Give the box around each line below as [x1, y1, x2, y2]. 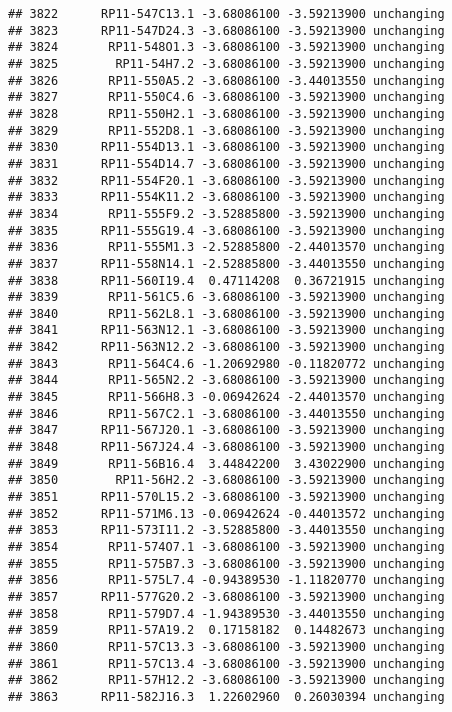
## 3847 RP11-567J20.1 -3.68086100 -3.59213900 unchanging [8, 423, 445, 438]
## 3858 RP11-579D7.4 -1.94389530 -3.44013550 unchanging [8, 606, 445, 621]
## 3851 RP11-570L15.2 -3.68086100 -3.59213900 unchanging [8, 490, 445, 505]
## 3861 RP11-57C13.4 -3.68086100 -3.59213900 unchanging [8, 656, 445, 671]
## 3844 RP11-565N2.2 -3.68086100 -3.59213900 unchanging [8, 373, 445, 388]
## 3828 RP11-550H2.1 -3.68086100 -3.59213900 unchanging [8, 106, 445, 121]
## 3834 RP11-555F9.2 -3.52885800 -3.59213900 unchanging [8, 206, 445, 221]
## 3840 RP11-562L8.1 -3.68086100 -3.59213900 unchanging [8, 306, 445, 321]
